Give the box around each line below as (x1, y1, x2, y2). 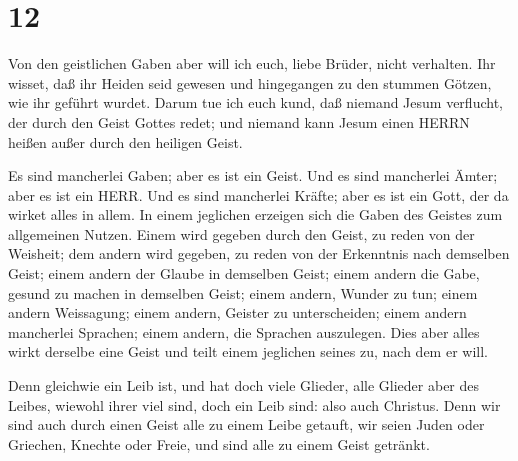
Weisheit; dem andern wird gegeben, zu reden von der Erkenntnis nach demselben (8, 243, 510, 264)
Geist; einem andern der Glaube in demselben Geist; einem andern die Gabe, (8, 263, 480, 284)
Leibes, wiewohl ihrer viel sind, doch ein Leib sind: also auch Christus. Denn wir (8, 394, 501, 415)
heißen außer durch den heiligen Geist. (8, 131, 243, 152)
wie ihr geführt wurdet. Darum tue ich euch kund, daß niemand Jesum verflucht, (8, 92, 503, 113)
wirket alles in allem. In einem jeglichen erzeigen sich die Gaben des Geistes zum (8, 204, 503, 225)
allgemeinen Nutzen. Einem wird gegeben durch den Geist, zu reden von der (8, 223, 475, 244)
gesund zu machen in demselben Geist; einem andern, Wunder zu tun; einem (8, 282, 478, 303)
